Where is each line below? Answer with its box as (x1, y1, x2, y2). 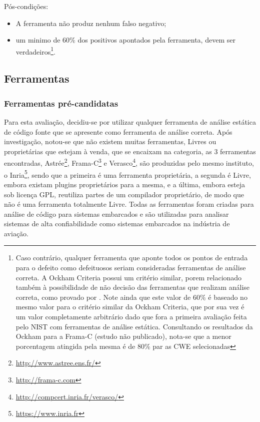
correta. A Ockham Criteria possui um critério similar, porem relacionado (15, 272, 242, 282)
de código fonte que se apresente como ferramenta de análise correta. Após (4, 126, 232, 137)
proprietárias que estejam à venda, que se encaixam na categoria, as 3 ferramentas (4, 146, 256, 156)
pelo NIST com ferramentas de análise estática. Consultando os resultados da (15, 321, 253, 331)
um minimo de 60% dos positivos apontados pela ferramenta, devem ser (15, 35, 235, 45)
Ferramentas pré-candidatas (4, 97, 118, 109)
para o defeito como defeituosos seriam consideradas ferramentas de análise (15, 262, 246, 273)
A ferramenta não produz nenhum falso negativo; (15, 18, 166, 28)
